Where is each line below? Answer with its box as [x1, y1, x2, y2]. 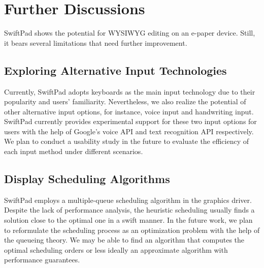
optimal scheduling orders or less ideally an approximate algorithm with [4, 244, 228, 255]
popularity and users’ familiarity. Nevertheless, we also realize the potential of [4, 96, 246, 107]
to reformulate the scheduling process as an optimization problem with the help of [4, 224, 260, 235]
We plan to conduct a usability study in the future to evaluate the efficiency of [4, 136, 249, 146]
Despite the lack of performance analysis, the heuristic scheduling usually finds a [4, 204, 255, 215]
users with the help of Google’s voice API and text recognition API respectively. [4, 126, 254, 136]
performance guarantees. [4, 254, 80, 265]
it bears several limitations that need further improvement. [4, 37, 187, 48]
